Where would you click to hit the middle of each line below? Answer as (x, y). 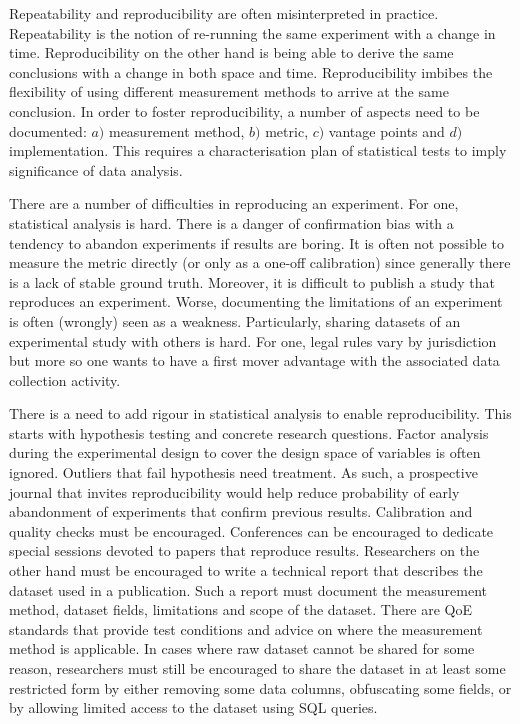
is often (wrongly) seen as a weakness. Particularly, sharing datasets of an (235, 320)
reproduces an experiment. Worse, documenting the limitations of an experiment (256, 301)
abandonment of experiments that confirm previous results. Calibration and (241, 511)
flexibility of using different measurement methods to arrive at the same (229, 91)
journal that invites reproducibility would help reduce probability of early (234, 491)
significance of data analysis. (96, 169)
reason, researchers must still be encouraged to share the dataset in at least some (257, 668)
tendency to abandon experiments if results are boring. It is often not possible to (256, 242)
